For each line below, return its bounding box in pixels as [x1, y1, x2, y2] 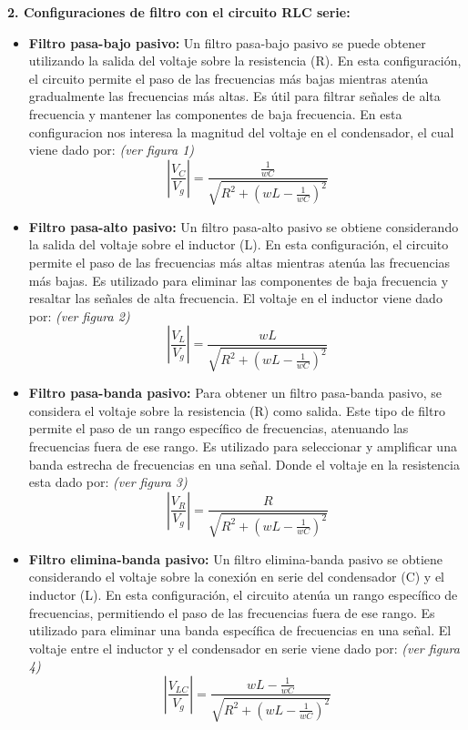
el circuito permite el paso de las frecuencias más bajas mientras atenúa [28, 68, 429, 87]
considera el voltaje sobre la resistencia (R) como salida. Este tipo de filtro [28, 400, 445, 420]
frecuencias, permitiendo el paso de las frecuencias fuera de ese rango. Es [28, 603, 435, 622]
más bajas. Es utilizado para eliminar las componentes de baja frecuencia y [28, 270, 449, 289]
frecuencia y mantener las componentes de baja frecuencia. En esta [28, 104, 402, 123]
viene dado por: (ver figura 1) [28, 140, 195, 159]
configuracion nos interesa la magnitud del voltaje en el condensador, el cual [28, 122, 454, 141]
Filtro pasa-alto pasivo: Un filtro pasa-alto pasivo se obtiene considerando [28, 217, 459, 236]
